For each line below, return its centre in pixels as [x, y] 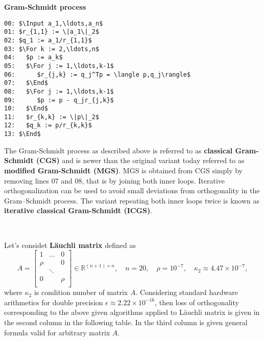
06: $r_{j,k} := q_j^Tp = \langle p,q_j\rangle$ [98, 74]
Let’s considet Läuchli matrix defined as [70, 245]
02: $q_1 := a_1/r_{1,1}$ [48, 40]
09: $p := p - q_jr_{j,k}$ [59, 100]
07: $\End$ [26, 83]
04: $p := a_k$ [33, 58]
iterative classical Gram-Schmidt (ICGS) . [78, 210]
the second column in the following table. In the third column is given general [126, 322]
